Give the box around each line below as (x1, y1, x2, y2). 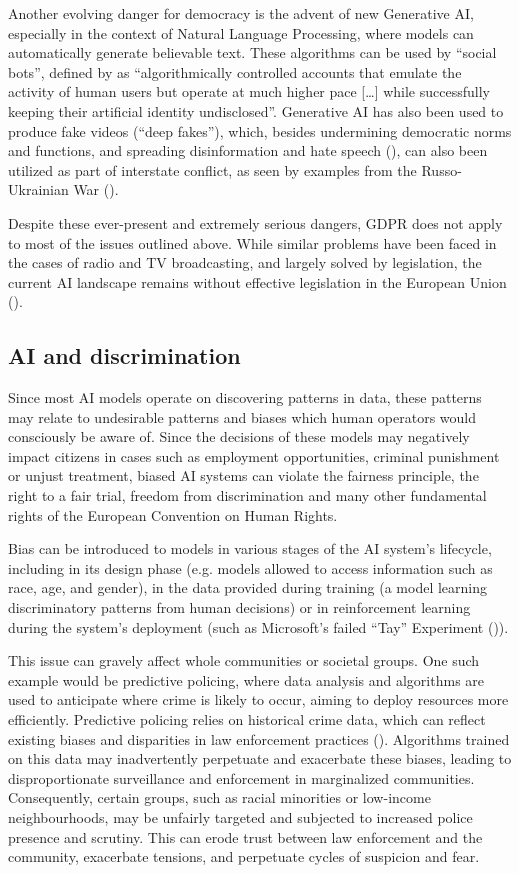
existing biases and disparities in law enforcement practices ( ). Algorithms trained (8, 728, 510, 749)
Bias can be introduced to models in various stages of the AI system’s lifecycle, (8, 538, 492, 559)
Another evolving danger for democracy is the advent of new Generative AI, (8, 3, 474, 23)
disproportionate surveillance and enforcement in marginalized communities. (8, 767, 475, 788)
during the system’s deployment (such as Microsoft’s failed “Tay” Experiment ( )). (8, 616, 509, 637)
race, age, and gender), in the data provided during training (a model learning (8, 577, 488, 598)
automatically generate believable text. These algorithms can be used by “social (8, 42, 497, 63)
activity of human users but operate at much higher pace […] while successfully (8, 81, 490, 102)
